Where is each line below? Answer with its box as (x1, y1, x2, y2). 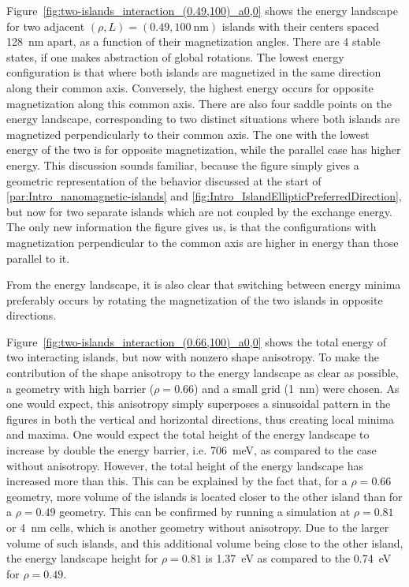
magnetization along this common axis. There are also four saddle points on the (6, 95, 392, 111)
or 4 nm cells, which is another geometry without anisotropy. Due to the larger (6, 519, 389, 535)
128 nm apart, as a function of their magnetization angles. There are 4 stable (6, 33, 381, 50)
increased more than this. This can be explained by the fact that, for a (6, 473, 348, 489)
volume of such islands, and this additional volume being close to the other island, (6, 534, 403, 551)
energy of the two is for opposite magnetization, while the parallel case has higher (6, 141, 401, 158)
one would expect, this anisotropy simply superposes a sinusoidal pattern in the (6, 395, 391, 412)
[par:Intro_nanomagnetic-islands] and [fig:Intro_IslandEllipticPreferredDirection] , (6, 188, 402, 204)
